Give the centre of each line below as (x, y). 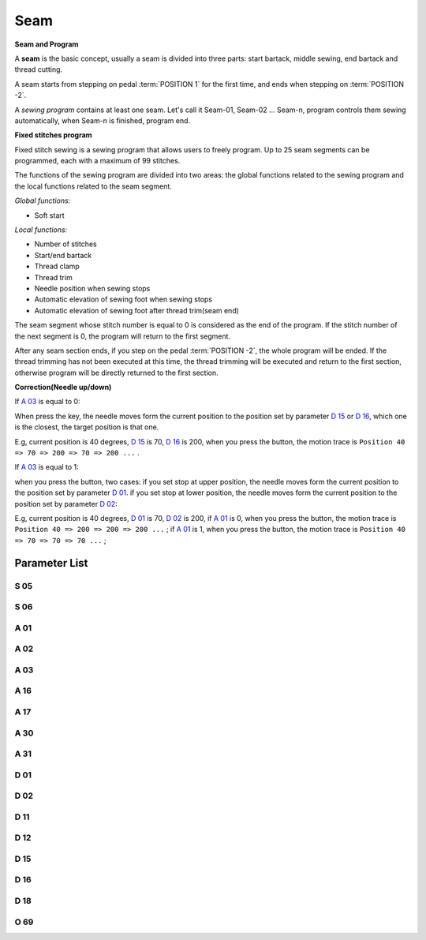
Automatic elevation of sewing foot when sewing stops (123, 299)
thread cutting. (39, 69)
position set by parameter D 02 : (66, 504)
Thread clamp (57, 266)
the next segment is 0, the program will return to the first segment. (123, 336)
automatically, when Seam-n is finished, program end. (103, 120)
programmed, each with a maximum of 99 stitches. (97, 161)
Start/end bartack (63, 255)
